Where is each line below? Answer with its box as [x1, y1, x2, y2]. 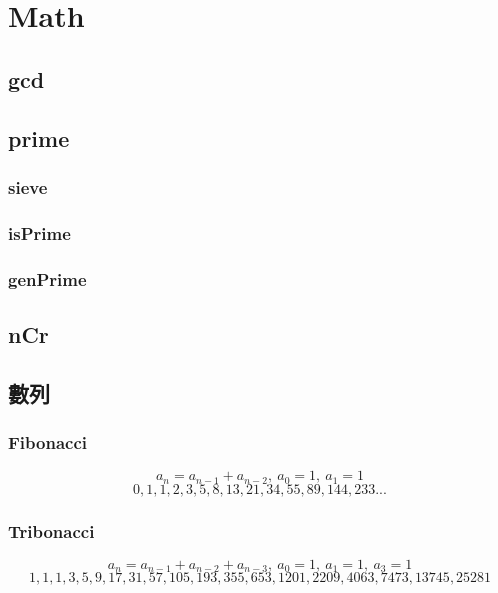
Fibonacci [8, 429, 87, 454]
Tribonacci [8, 518, 95, 543]
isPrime [8, 220, 71, 245]
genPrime [8, 266, 87, 291]
